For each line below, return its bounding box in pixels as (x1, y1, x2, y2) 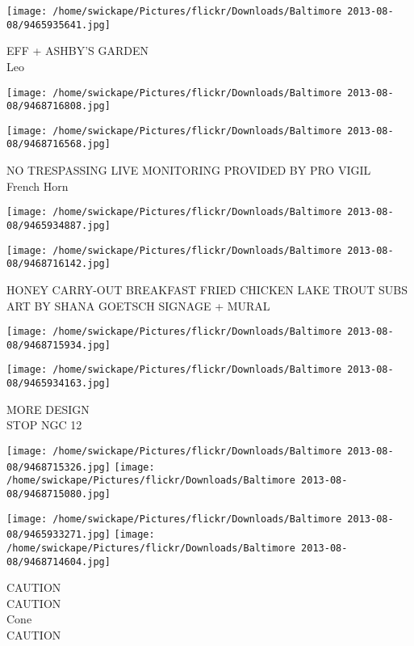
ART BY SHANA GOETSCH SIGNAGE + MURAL (6, 297, 270, 314)
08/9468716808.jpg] (6, 100, 111, 112)
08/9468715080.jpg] (6, 488, 111, 500)
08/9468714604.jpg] (6, 555, 111, 568)
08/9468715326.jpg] (6, 461, 111, 473)
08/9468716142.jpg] (6, 258, 111, 270)
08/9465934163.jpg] (6, 378, 111, 390)
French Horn (6, 177, 69, 194)
